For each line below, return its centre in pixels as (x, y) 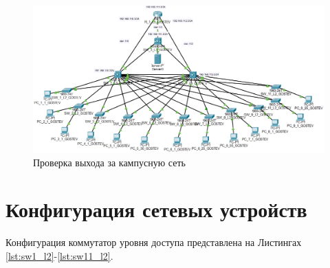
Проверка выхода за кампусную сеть (109, 162)
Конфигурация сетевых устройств (156, 209)
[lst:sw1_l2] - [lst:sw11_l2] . (59, 255)
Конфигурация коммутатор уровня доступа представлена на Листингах (154, 242)
